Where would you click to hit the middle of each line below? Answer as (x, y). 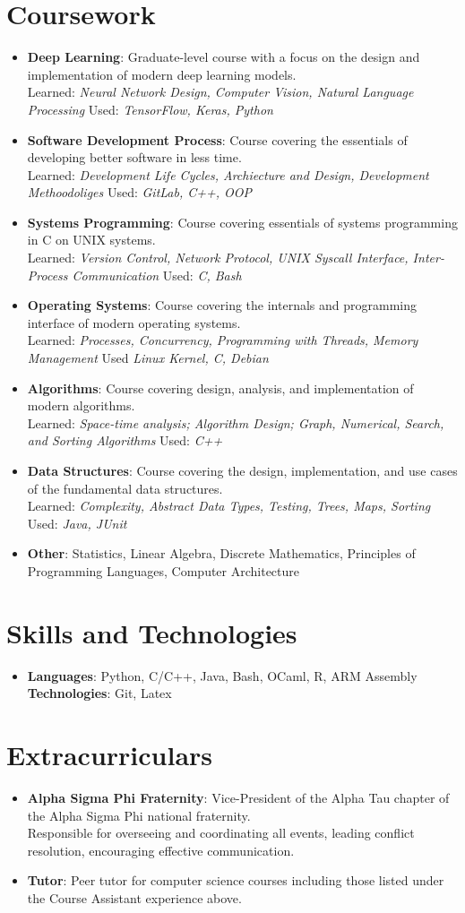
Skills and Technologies (152, 632)
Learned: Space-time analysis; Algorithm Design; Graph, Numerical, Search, (236, 422)
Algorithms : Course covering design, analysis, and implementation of (220, 388)
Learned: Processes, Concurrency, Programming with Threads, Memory (223, 340)
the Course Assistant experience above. (134, 897)
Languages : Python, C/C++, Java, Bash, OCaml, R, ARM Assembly (222, 675)
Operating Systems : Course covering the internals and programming (222, 305)
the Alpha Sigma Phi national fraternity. (139, 815)
